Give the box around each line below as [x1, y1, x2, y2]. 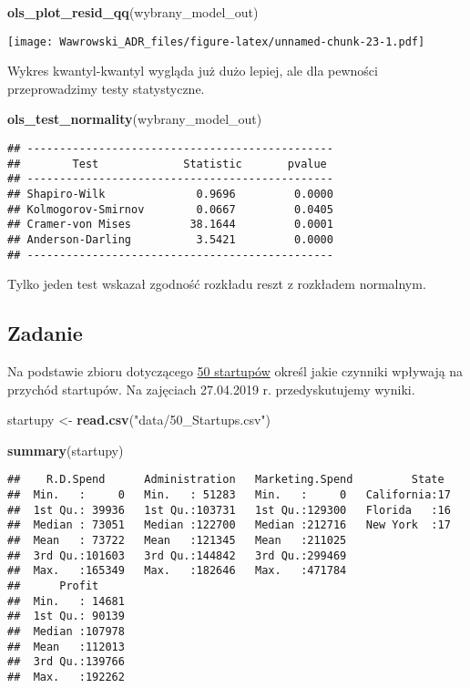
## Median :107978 [7, 625, 125, 639]
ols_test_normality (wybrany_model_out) [7, 109, 262, 128]
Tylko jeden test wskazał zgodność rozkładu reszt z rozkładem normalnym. [7, 274, 426, 293]
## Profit [7, 580, 99, 593]
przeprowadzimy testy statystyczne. [7, 78, 205, 98]
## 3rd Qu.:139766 [7, 655, 125, 669]
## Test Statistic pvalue [7, 157, 327, 170]
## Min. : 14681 [7, 594, 125, 608]
